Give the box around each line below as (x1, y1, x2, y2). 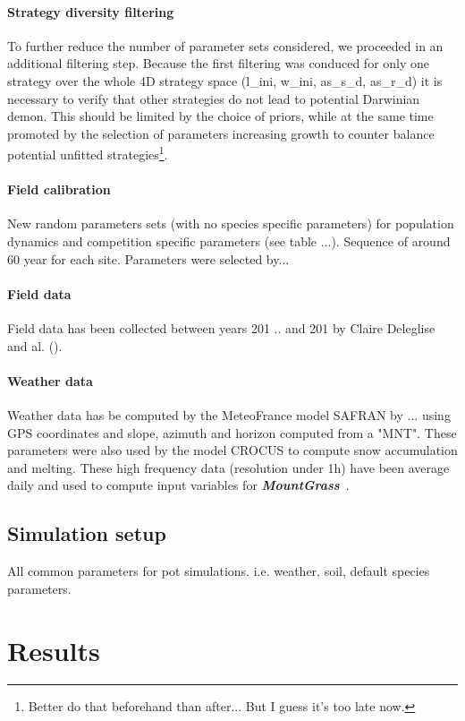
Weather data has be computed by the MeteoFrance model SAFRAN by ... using (7, 405, 451, 424)
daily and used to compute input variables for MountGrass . (7, 476, 350, 494)
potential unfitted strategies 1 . (7, 142, 168, 164)
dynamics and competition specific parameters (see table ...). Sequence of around (7, 232, 451, 250)
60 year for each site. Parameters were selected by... (7, 249, 290, 268)
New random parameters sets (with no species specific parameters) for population (7, 214, 454, 233)
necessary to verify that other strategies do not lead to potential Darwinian (7, 89, 420, 107)
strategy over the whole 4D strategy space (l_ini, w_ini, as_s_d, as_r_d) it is (7, 71, 443, 90)
